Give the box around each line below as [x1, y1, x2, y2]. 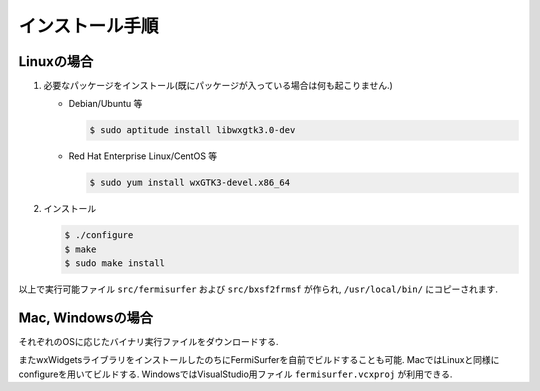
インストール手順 [18, 15, 159, 37]
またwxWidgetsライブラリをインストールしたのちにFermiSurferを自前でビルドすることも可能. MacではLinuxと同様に [18, 354, 500, 366]
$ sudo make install [64, 258, 165, 269]
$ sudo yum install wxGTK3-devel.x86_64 [89, 177, 290, 189]
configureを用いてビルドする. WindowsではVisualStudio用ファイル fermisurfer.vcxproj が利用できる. [18, 368, 453, 380]
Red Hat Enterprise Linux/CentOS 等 [68, 150, 218, 162]
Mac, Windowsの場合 [18, 309, 154, 326]
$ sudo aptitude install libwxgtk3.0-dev [89, 125, 296, 136]
